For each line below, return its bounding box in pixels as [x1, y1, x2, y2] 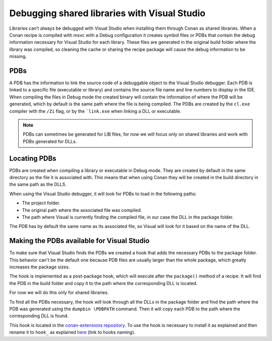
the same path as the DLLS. [9, 182, 67, 188]
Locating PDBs [9, 154, 56, 162]
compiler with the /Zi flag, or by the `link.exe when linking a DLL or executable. [9, 108, 181, 114]
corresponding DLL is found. [9, 313, 69, 319]
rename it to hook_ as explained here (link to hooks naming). [9, 329, 135, 335]
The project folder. [22, 200, 60, 206]
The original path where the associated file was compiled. [22, 207, 142, 213]
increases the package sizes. [9, 264, 70, 270]
